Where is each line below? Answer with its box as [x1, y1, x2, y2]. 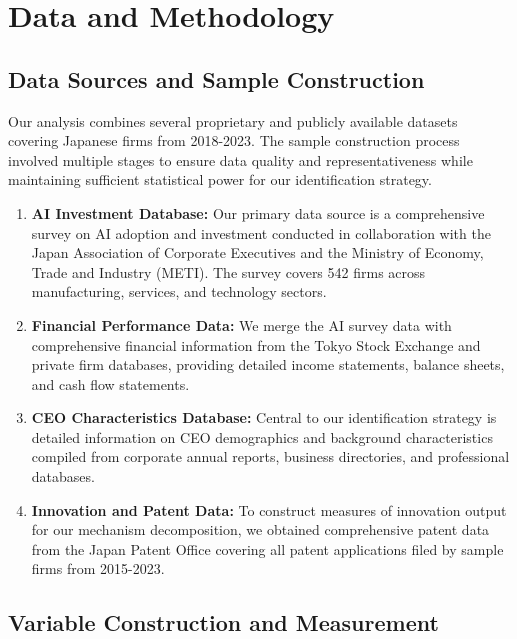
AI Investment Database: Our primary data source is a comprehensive [31, 202, 485, 223]
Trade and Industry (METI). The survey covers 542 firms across [31, 261, 426, 282]
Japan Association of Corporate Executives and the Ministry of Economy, [31, 242, 484, 263]
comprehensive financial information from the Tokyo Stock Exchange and [31, 334, 481, 355]
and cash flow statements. [31, 373, 190, 394]
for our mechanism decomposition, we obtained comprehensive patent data [31, 519, 490, 540]
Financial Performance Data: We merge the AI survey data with [31, 314, 452, 335]
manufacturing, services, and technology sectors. [31, 281, 327, 302]
